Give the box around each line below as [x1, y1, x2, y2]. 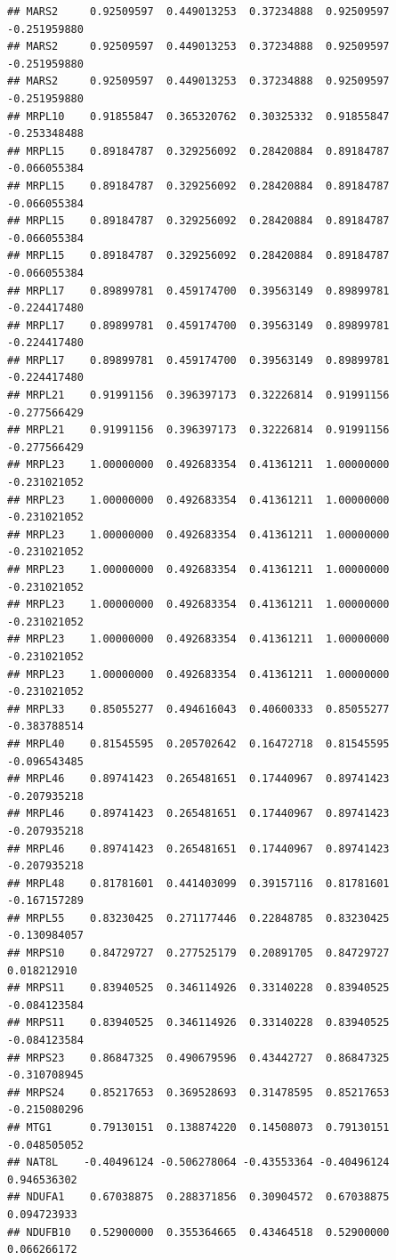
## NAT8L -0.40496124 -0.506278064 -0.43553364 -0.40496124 [7, 1156, 390, 1169]
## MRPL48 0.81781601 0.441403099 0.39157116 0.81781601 [7, 876, 390, 890]
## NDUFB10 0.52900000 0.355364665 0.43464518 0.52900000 [7, 1225, 390, 1239]
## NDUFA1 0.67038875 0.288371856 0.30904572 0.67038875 [7, 1191, 390, 1204]
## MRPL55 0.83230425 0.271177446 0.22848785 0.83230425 [7, 911, 390, 925]
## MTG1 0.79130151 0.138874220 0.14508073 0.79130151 [7, 1121, 390, 1134]
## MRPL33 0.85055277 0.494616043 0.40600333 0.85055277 [7, 702, 390, 715]
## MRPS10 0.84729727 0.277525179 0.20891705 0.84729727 [7, 947, 390, 960]
